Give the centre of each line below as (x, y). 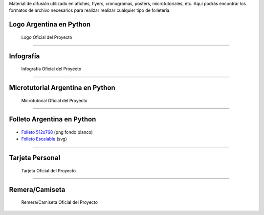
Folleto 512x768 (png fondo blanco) (57, 132)
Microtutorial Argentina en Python (62, 88)
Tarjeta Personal (35, 158)
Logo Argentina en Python (50, 24)
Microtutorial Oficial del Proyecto (54, 100)
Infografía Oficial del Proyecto (51, 69)
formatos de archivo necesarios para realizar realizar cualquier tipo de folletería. (90, 10)
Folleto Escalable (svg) (44, 139)
